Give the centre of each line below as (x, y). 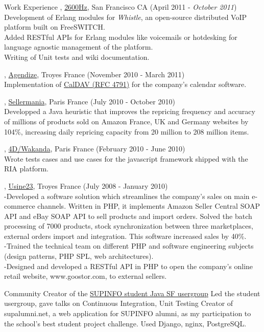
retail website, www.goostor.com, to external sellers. (86, 276)
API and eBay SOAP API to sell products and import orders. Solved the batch (128, 216)
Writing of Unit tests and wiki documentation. (77, 57)
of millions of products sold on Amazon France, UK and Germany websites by (126, 121)
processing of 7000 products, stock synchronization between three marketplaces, (129, 226)
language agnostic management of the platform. (79, 47)
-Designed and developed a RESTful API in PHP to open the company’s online (129, 266)
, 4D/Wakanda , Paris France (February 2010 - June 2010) (95, 149)
